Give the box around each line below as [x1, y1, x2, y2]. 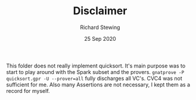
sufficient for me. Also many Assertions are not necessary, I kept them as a [6, 81, 191, 88]
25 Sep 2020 [84, 35, 116, 42]
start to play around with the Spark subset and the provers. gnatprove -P [6, 68, 185, 75]
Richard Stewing [80, 24, 120, 31]
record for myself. [6, 87, 50, 94]
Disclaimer [73, 4, 127, 18]
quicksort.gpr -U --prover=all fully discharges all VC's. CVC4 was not [6, 75, 183, 82]
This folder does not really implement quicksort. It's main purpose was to [6, 62, 186, 69]
